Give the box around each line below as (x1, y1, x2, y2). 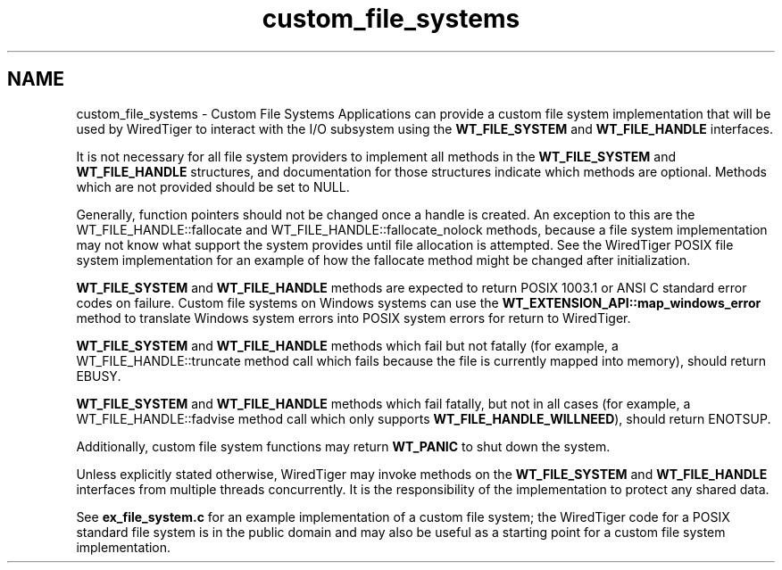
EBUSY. (76, 368, 121, 384)
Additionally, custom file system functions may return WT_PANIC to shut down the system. (76, 438, 611, 454)
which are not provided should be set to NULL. (76, 178, 350, 194)
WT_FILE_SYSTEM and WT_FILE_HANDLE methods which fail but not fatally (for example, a (76, 337, 619, 353)
